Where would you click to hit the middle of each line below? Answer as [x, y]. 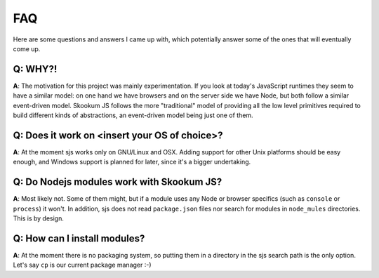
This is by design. [39, 218]
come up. [27, 48]
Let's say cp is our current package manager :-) [82, 265]
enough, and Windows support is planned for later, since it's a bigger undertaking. [132, 162]
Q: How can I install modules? [79, 238]
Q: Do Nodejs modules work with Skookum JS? [118, 182]
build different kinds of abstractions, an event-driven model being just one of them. [133, 115]
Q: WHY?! [35, 69]
